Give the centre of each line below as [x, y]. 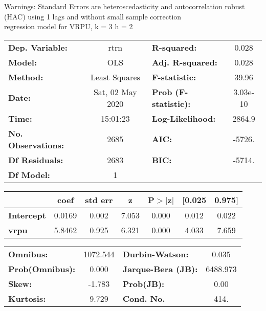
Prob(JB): [143, 283]
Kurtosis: [27, 298]
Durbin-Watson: [156, 254]
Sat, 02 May [115, 92]
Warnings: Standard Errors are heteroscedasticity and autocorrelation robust [125, 6]
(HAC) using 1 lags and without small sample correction [93, 16]
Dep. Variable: [38, 47]
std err [99, 199]
